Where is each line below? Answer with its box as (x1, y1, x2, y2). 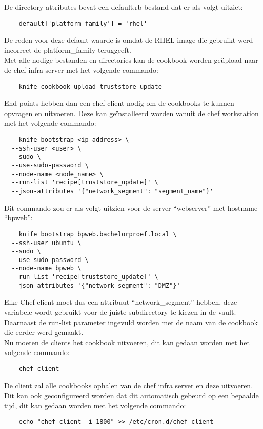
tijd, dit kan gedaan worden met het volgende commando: (4, 400, 186, 411)
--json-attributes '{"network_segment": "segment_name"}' (11, 188, 214, 195)
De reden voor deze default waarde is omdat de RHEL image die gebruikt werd (4, 34, 253, 45)
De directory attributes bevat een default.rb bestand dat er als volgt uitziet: (4, 2, 243, 12)
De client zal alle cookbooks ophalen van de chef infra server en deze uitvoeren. (4, 380, 253, 390)
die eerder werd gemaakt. (4, 327, 84, 338)
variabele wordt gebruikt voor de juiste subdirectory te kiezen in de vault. (4, 307, 236, 318)
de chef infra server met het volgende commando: (4, 65, 158, 76)
